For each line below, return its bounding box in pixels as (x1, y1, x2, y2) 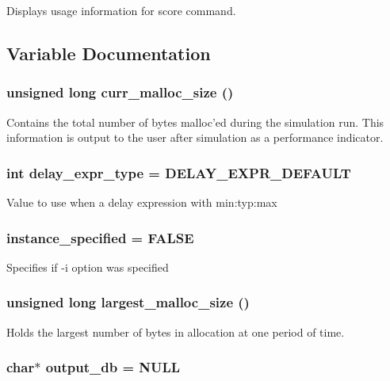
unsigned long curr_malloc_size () (6, 82, 234, 102)
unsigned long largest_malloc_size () (6, 292, 250, 312)
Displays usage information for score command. (6, 2, 236, 18)
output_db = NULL (45, 357, 181, 377)
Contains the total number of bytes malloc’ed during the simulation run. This (6, 113, 384, 130)
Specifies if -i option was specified (6, 258, 169, 275)
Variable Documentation (6, 40, 211, 65)
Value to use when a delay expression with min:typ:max (6, 194, 277, 210)
